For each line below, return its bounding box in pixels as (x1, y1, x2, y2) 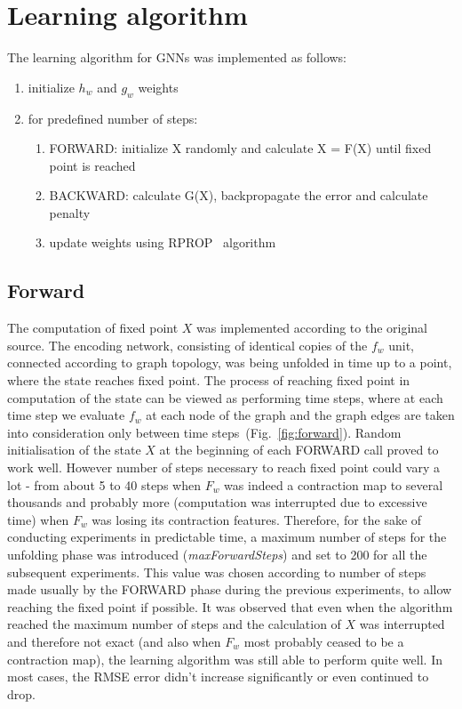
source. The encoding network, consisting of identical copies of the (7, 335, 368, 354)
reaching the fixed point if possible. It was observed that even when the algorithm (7, 597, 453, 616)
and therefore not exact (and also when (7, 632, 221, 650)
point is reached (49, 156, 136, 174)
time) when (7, 510, 69, 528)
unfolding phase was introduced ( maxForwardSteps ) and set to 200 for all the (7, 545, 427, 563)
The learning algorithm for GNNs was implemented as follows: (7, 48, 347, 67)
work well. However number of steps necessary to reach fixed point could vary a (7, 458, 440, 477)
